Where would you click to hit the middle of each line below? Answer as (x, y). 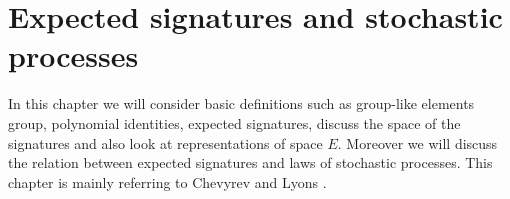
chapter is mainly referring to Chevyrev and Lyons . (167, 181)
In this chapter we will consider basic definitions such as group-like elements (241, 103)
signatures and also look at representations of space (165, 142)
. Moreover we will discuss (417, 142)
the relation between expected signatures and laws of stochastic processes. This (250, 162)
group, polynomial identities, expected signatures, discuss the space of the (234, 122)
